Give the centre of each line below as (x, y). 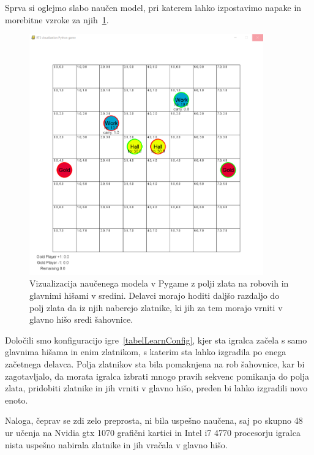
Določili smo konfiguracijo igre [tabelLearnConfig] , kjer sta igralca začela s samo (156, 340)
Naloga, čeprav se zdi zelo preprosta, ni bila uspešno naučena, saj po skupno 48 (154, 420)
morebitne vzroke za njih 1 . (57, 19)
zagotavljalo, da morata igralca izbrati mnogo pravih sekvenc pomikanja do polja (157, 376)
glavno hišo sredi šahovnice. (81, 319)
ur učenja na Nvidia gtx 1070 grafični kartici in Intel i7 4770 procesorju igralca (153, 433)
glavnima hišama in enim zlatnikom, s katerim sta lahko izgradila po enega (146, 352)
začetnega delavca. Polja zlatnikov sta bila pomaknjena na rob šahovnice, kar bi (155, 364)
